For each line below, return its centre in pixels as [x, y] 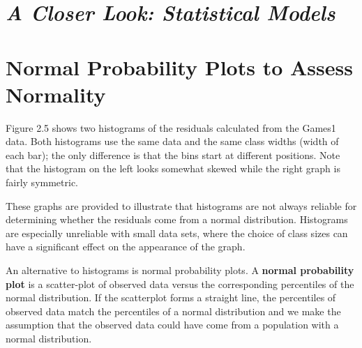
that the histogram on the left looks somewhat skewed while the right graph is [173, 168]
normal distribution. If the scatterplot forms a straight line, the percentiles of [171, 297]
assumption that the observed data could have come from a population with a [172, 325]
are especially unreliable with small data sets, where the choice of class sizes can [177, 233]
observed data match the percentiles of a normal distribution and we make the [173, 311]
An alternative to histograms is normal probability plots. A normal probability [180, 270]
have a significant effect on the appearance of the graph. [126, 247]
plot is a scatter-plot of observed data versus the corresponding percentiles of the [180, 283]
